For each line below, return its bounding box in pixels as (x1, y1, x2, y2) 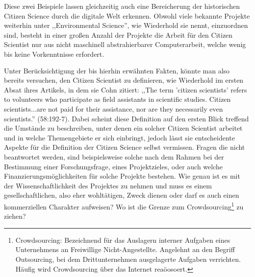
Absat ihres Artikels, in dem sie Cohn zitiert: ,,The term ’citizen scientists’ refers (4, 84, 247, 94)
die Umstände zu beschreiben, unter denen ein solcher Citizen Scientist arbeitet (4, 123, 243, 133)
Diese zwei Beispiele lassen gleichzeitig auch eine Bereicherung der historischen (4, 1, 240, 11)
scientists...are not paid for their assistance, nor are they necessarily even (4, 103, 223, 114)
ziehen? (4, 211, 26, 221)
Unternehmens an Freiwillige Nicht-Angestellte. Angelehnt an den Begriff (15, 244, 235, 254)
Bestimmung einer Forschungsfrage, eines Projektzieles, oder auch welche (4, 161, 223, 171)
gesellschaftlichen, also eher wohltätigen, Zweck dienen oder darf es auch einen (4, 190, 239, 200)
